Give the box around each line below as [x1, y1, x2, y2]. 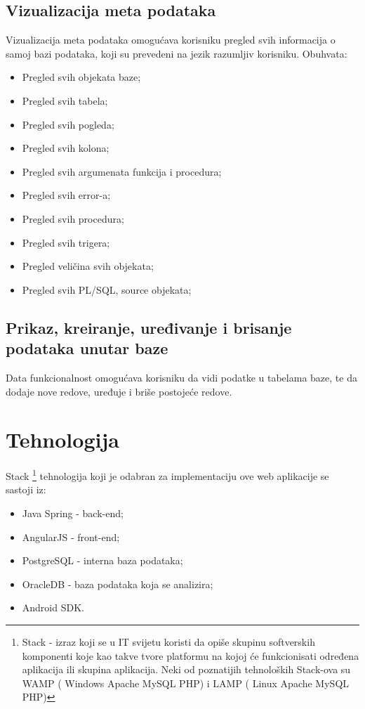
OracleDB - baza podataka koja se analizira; [22, 576, 213, 591]
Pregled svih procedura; [22, 211, 124, 226]
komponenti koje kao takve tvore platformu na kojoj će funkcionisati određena [22, 648, 359, 663]
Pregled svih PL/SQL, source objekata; [22, 282, 192, 297]
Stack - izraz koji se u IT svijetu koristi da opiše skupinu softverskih [22, 635, 315, 649]
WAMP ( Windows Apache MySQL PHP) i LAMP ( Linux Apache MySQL [22, 675, 350, 690]
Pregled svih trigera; [22, 235, 110, 249]
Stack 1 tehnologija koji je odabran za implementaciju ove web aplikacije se [6, 467, 329, 483]
